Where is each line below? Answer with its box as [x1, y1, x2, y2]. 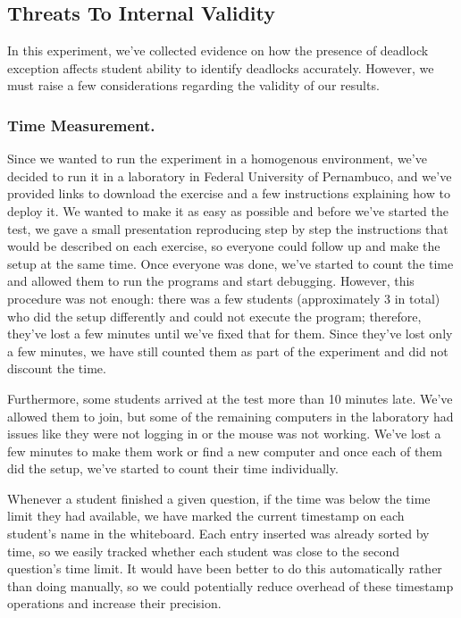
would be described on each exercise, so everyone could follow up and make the [7, 237, 440, 255]
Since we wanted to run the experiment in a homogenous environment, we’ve [7, 149, 427, 168]
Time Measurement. [7, 113, 155, 136]
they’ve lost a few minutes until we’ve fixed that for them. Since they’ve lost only [7, 324, 453, 343]
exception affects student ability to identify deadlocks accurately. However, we [7, 58, 434, 77]
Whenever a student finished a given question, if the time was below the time [7, 489, 431, 507]
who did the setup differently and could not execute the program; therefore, [7, 306, 422, 325]
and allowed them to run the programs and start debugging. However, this [7, 271, 415, 290]
